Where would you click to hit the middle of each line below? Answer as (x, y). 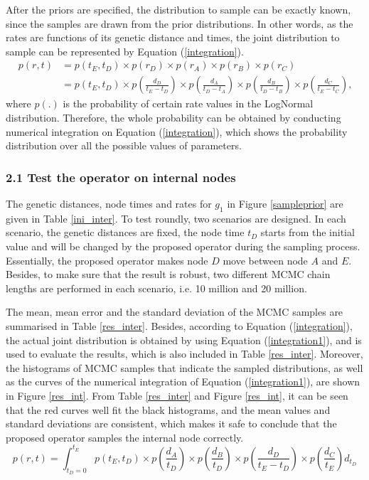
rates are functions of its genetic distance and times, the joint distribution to (173, 37)
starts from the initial (307, 232)
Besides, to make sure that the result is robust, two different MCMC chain (168, 274)
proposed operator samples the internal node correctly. (125, 437)
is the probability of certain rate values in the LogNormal (188, 103)
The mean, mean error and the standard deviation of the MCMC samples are (175, 312)
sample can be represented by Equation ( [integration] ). (125, 51)
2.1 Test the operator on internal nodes (121, 177)
